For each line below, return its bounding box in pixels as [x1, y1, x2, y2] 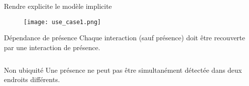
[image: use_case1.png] [24, 18, 101, 26]
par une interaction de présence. [4, 42, 100, 52]
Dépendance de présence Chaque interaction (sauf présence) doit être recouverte [4, 32, 246, 43]
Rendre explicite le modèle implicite [4, 1, 112, 11]
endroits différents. [4, 74, 60, 85]
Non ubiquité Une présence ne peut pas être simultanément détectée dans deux [4, 64, 242, 75]
